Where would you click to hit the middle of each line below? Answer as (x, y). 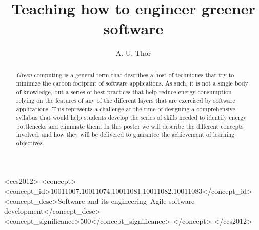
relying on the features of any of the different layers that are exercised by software (126, 100)
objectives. (30, 143)
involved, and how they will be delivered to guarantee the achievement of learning (125, 134)
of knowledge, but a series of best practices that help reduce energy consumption (124, 92)
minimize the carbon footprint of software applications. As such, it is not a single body (132, 83)
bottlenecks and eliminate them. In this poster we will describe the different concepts (130, 126)
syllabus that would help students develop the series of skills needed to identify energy (131, 117)
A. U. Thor (133, 53)
